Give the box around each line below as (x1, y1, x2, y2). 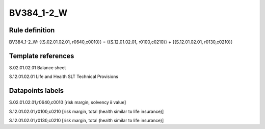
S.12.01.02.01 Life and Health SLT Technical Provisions (9, 74, 119, 79)
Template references (9, 52, 75, 60)
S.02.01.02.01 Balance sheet (9, 64, 66, 71)
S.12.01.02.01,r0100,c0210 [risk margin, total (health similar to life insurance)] (9, 108, 164, 114)
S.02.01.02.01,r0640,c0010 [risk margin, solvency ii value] (9, 100, 126, 105)
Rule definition (9, 26, 55, 34)
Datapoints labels (9, 86, 64, 95)
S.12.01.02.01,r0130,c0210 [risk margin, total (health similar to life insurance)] (9, 118, 164, 124)
